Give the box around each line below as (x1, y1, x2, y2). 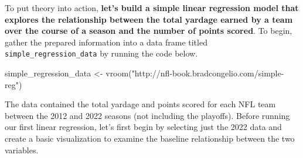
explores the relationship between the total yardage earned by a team (5, 13, 293, 25)
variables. (5, 143, 39, 156)
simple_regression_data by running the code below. (5, 47, 198, 59)
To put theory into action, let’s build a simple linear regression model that (5, 2, 299, 13)
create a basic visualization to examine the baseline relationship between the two (5, 132, 295, 144)
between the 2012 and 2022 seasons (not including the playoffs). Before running (5, 109, 290, 121)
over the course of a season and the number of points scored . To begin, (5, 24, 292, 37)
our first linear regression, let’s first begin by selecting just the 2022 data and (5, 121, 282, 133)
